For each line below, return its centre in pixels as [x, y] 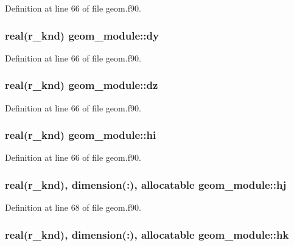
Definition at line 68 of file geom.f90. [73, 207]
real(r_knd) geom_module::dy [82, 35]
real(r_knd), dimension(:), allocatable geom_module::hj [146, 184]
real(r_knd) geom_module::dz [82, 85]
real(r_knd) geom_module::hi [81, 135]
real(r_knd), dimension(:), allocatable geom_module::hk [147, 234]
